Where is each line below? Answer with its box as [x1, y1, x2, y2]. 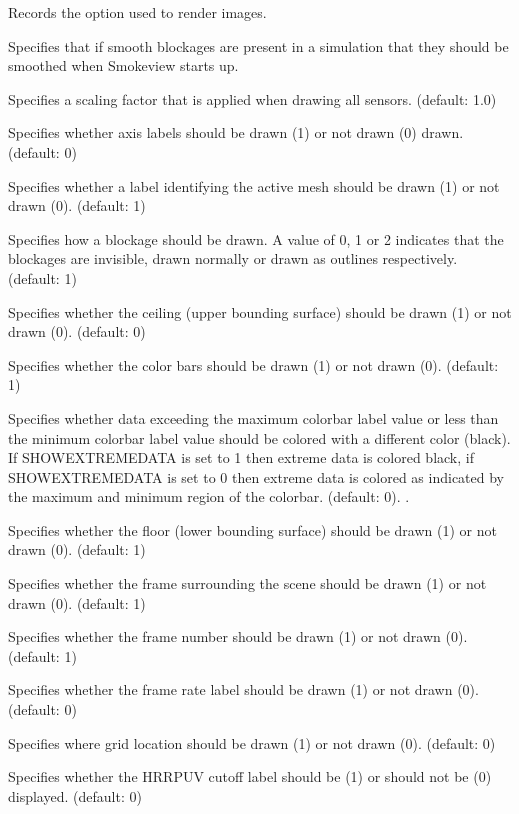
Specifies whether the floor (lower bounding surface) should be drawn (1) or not [8, 519, 497, 540]
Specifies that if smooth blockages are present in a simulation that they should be [8, 35, 509, 56]
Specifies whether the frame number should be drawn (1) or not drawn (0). [8, 626, 468, 647]
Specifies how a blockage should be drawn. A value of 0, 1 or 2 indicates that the [8, 228, 504, 249]
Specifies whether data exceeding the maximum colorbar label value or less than [8, 407, 499, 428]
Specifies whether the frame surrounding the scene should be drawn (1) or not [8, 573, 487, 594]
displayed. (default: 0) [8, 785, 142, 806]
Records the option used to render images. [8, 2, 267, 22]
